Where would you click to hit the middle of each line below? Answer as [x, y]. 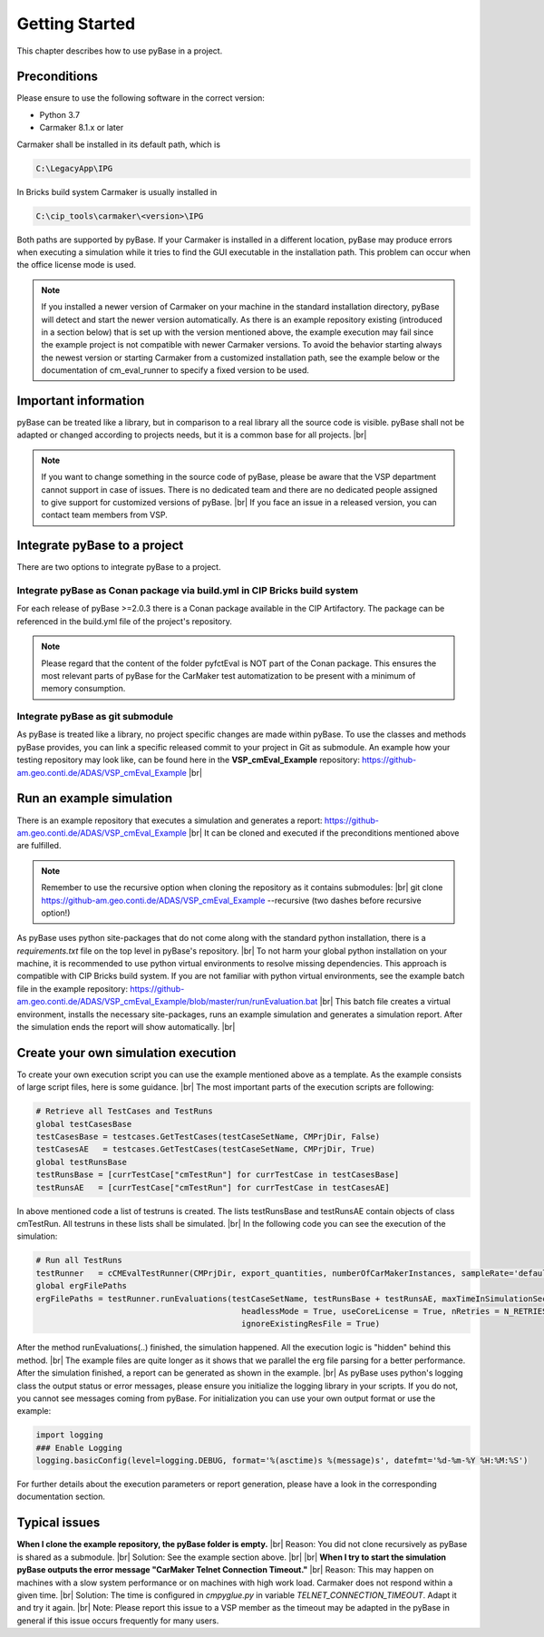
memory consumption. [83, 689]
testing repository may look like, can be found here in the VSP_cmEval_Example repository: [188, 760]
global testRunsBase [81, 1162]
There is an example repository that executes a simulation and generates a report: [170, 820]
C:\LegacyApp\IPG [74, 168]
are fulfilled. [39, 846]
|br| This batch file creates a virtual [385, 1002]
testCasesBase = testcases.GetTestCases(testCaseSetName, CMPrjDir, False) [208, 1137]
